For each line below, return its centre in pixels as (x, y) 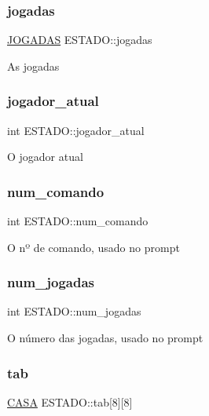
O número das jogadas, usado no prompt (105, 338)
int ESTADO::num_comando (78, 221)
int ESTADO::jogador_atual (76, 130)
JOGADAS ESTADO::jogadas (80, 40)
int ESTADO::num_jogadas (74, 311)
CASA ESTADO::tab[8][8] (70, 401)
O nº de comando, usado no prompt (93, 247)
